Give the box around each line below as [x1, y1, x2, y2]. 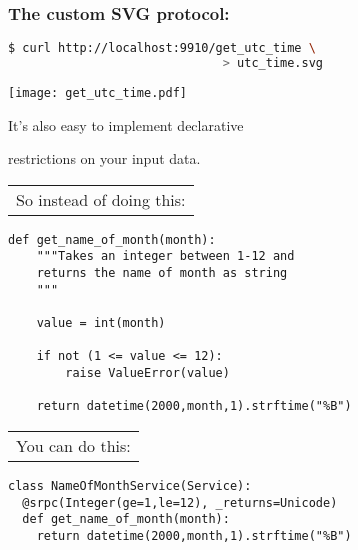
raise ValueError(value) [65, 366, 230, 381]
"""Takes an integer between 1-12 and [36, 249, 295, 264]
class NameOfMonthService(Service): [8, 479, 252, 494]
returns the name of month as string [36, 266, 288, 281]
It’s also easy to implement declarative [8, 114, 244, 135]
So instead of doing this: [16, 187, 186, 211]
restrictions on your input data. [8, 148, 201, 169]
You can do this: [16, 434, 131, 458]
